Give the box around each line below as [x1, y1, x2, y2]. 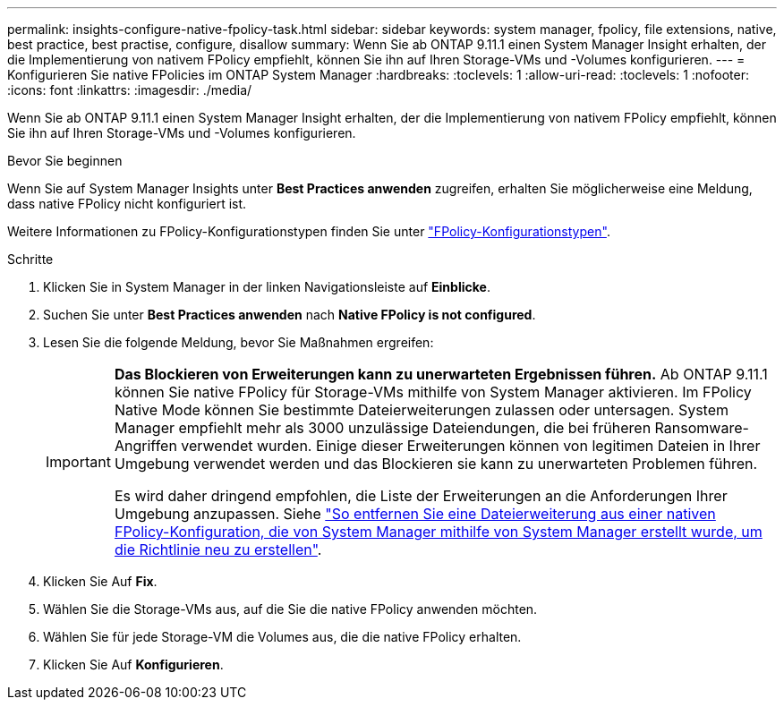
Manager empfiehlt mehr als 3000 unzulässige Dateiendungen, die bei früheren [114, 419, 652, 437]
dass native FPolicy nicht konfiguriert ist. [7, 196, 247, 211]
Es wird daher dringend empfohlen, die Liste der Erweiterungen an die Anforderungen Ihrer [114, 487, 728, 505]
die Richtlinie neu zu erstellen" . [114, 541, 322, 558]
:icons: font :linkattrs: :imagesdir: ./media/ [7, 82, 252, 98]
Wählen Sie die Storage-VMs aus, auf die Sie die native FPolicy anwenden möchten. [43, 601, 538, 617]
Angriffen [114, 437, 177, 455]
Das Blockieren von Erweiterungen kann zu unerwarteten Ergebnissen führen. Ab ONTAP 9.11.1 [114, 365, 768, 383]
